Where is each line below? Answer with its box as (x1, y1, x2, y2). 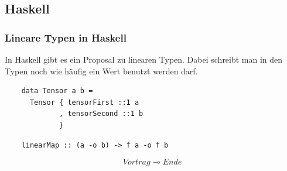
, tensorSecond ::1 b (59, 110, 143, 118)
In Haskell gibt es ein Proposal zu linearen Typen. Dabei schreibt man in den (5, 53, 283, 65)
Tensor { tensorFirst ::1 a (29, 98, 139, 107)
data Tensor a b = (21, 87, 93, 95)
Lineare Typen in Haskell (5, 30, 127, 45)
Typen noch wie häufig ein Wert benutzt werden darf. (5, 64, 198, 77)
